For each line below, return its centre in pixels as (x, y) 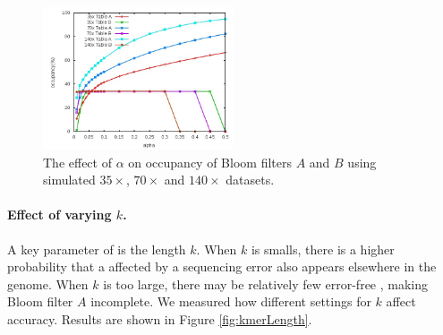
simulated (69, 180)
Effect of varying (60, 215)
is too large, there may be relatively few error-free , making (266, 283)
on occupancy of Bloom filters (210, 162)
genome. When (48, 283)
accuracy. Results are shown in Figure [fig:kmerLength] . (160, 318)
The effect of (77, 162)
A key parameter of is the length (97, 249)
